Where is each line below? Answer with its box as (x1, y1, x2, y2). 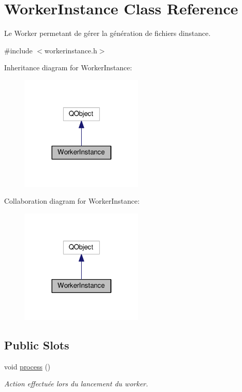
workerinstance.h (44, 45, 98, 55)
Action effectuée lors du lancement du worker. (4, 378, 148, 389)
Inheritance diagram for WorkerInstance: (4, 62, 132, 73)
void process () (4, 361, 51, 371)
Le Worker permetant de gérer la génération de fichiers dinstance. (4, 28, 211, 38)
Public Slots (4, 337, 69, 352)
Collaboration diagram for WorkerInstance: (4, 195, 140, 206)
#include (4, 45, 33, 55)
